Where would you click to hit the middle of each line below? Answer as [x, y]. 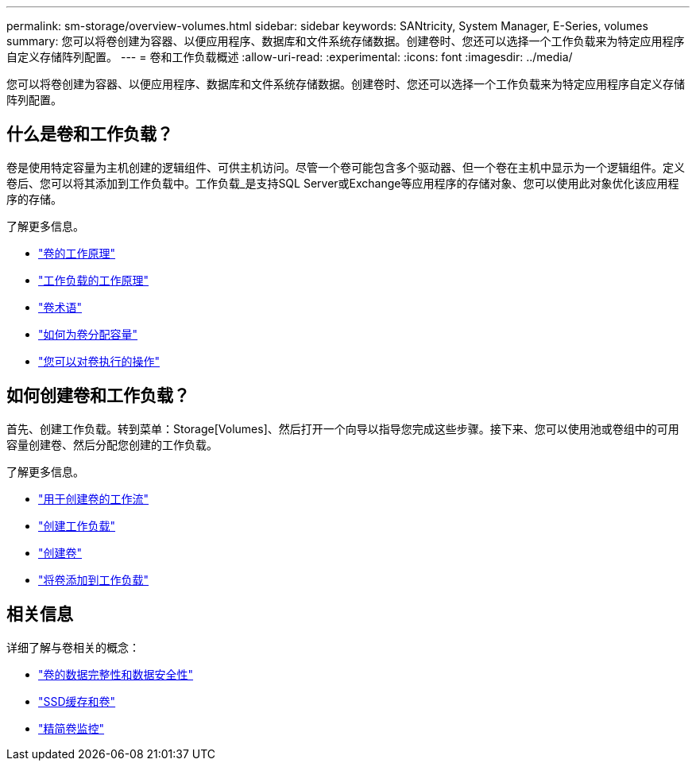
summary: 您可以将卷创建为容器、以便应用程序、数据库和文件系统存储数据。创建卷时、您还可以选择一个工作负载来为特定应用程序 [346, 41]
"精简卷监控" [72, 728]
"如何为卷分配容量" [88, 334]
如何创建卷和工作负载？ [98, 396]
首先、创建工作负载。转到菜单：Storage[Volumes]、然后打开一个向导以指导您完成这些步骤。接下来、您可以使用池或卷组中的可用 [343, 428]
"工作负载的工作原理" [94, 280]
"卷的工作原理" [77, 253]
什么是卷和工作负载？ [90, 134]
